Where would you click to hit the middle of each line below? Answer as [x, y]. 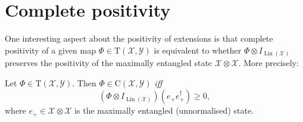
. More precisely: [268, 63]
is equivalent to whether [198, 50]
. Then [84, 82]
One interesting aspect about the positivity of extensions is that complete [139, 38]
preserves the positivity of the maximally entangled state [109, 63]
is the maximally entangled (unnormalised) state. [164, 110]
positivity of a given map [50, 50]
